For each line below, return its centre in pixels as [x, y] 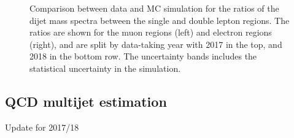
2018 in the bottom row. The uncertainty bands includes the [143, 56]
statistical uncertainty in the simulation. [105, 68]
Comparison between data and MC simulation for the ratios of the [154, 8]
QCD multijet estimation [86, 101]
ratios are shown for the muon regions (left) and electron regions [151, 32]
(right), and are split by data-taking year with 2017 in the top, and [156, 44]
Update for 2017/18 [42, 127]
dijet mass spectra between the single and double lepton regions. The [160, 20]
